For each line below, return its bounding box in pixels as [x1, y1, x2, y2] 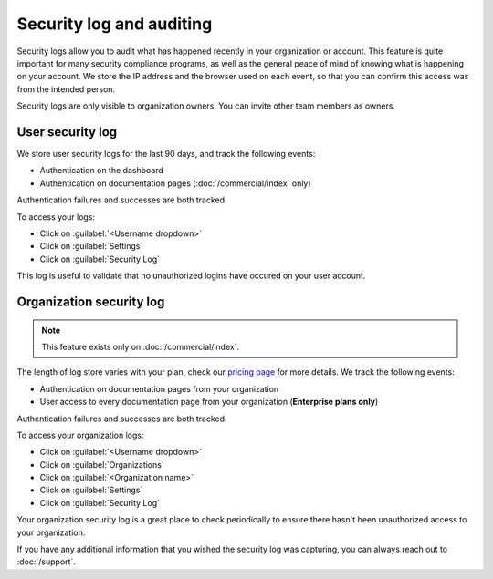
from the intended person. [16, 83, 116, 95]
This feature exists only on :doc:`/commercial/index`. [41, 341, 240, 352]
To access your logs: [16, 211, 96, 222]
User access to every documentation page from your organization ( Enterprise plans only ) [39, 397, 379, 408]
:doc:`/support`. [16, 556, 77, 567]
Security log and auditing [16, 14, 213, 34]
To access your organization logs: [16, 429, 144, 440]
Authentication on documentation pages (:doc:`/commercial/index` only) [39, 178, 311, 189]
